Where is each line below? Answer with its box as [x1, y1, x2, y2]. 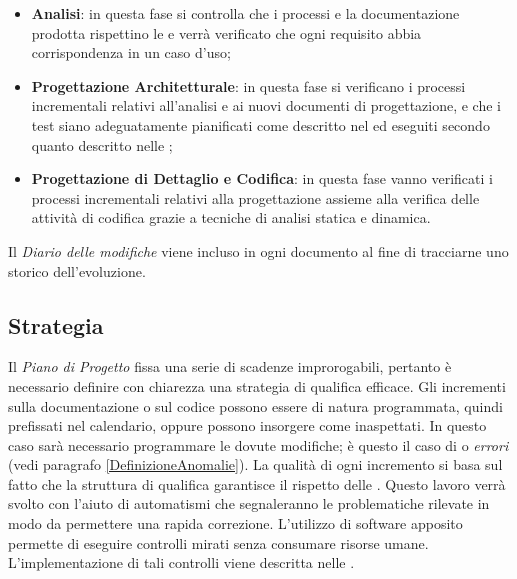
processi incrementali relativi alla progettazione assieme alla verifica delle [31, 187, 480, 208]
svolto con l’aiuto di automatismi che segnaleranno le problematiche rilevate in [8, 493, 490, 514]
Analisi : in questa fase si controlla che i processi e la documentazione [31, 3, 460, 23]
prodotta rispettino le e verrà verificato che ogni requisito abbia [31, 22, 422, 43]
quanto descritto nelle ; [31, 134, 173, 155]
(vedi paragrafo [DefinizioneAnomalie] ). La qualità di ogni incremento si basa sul [8, 454, 503, 475]
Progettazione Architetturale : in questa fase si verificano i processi [31, 75, 466, 96]
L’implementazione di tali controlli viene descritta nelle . [8, 552, 355, 573]
